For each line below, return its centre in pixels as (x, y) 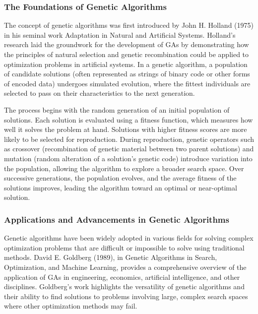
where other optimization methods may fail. (71, 306)
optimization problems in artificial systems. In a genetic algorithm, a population (126, 64)
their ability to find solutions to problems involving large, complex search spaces (126, 296)
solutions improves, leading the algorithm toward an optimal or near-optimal (121, 187)
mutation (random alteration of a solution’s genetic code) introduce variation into (128, 158)
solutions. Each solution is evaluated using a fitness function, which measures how (129, 119)
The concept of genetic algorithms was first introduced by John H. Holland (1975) (129, 25)
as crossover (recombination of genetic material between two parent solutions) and (129, 149)
